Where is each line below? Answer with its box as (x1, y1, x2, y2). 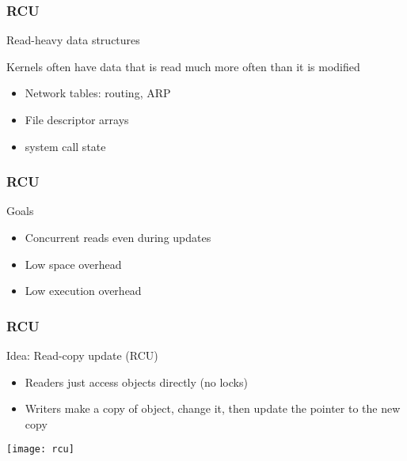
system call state (25, 138, 106, 154)
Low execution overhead (25, 282, 142, 299)
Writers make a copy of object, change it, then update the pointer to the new (25, 400, 401, 417)
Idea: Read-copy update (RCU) (6, 347, 158, 363)
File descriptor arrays (25, 111, 129, 127)
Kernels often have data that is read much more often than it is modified (6, 58, 360, 74)
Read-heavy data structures (6, 32, 140, 48)
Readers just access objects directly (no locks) (25, 373, 248, 390)
